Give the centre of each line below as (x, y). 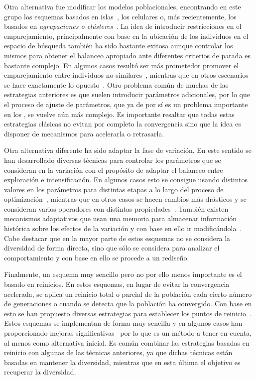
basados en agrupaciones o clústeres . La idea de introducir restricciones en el (123, 26)
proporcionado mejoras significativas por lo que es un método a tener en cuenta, (128, 333)
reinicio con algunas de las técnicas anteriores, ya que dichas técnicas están (118, 352)
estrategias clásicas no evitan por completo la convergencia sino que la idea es (123, 124)
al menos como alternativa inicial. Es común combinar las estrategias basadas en (127, 342)
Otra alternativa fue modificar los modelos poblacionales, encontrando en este (123, 6)
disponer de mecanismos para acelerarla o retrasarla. (84, 133)
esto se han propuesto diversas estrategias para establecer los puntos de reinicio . (128, 313)
